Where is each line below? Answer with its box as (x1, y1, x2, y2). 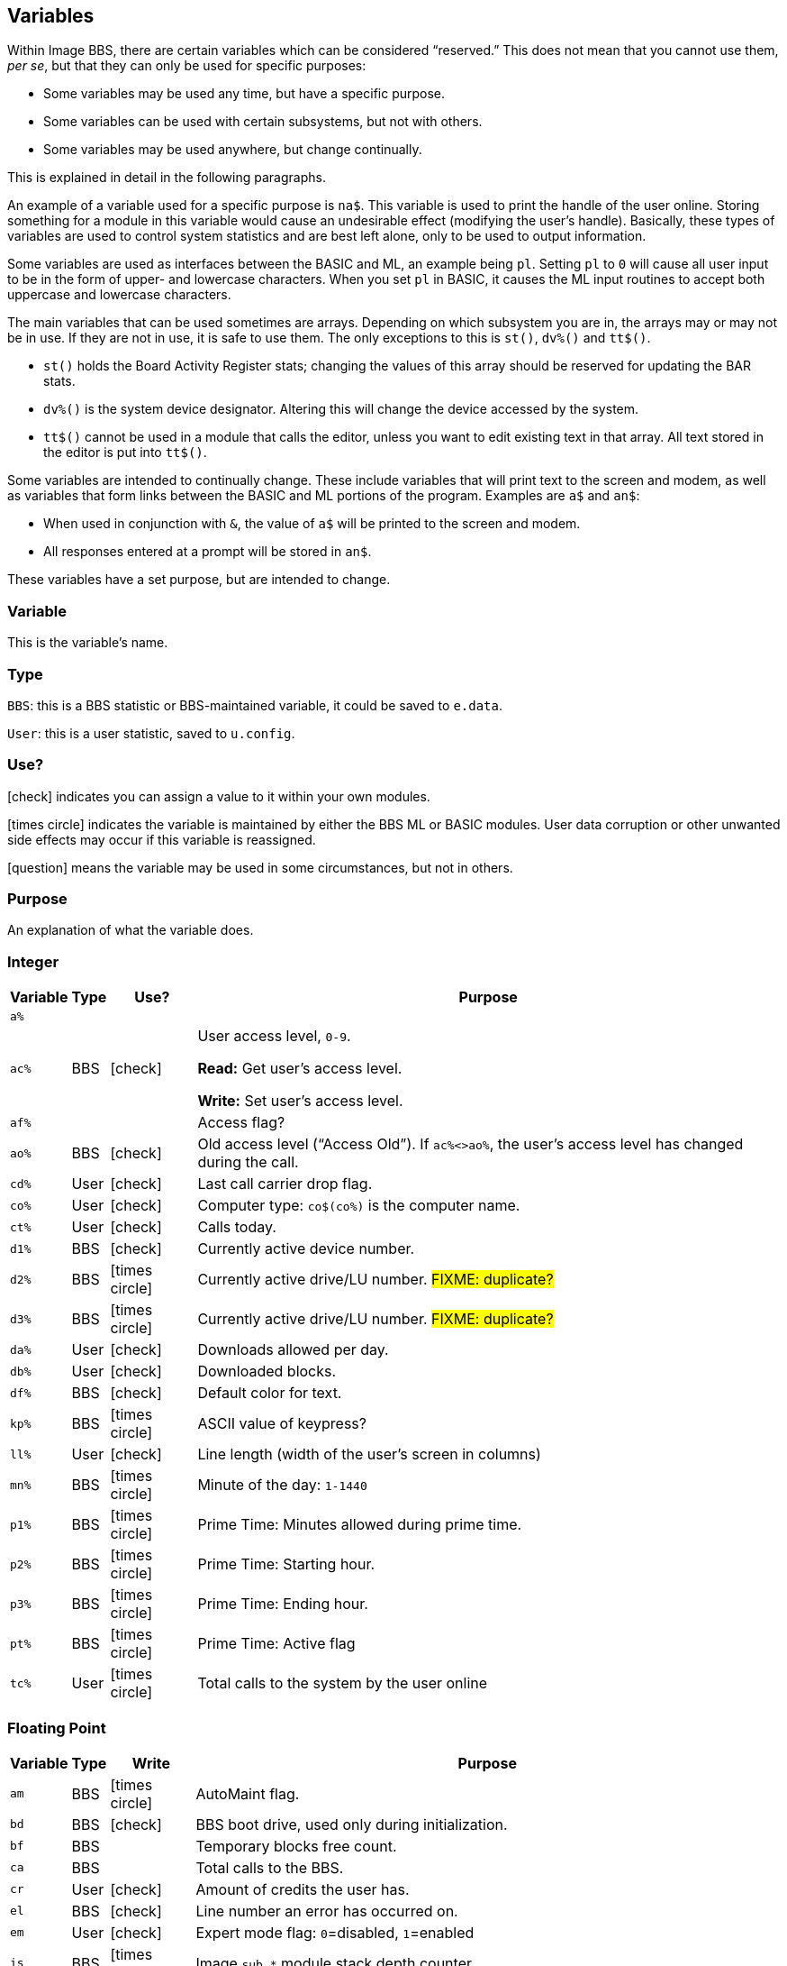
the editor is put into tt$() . (43, 444, 207, 461)
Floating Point (7, 1718, 106, 1737)
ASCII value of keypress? (197, 1414, 366, 1433)
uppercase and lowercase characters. (7, 287, 231, 303)
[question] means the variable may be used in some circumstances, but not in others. (7, 859, 513, 875)
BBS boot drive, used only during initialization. (195, 1815, 508, 1833)
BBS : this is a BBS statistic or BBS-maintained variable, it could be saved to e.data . (7, 697, 503, 713)
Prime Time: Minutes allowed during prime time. (197, 1515, 522, 1534)
